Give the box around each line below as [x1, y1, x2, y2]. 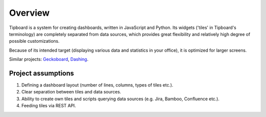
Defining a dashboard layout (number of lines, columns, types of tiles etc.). [21, 82, 173, 88]
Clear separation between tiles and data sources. [21, 89, 122, 95]
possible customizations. [9, 38, 60, 44]
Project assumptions [9, 69, 74, 77]
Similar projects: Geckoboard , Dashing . [9, 57, 89, 62]
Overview [9, 7, 50, 18]
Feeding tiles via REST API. [21, 103, 76, 109]
